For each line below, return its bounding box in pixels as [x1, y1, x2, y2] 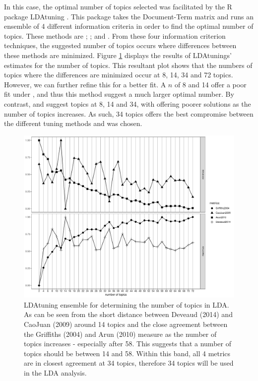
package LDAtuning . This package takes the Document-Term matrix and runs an [4, 11, 254, 21]
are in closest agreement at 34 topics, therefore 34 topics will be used [24, 358, 234, 368]
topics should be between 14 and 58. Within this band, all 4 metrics [24, 348, 231, 358]
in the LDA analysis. [24, 367, 87, 378]
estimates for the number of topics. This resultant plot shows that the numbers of [4, 60, 253, 70]
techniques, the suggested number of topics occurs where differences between [4, 40, 237, 51]
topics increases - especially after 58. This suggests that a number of [24, 338, 231, 349]
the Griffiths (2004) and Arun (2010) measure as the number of [24, 328, 217, 339]
